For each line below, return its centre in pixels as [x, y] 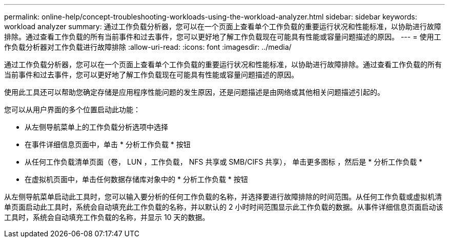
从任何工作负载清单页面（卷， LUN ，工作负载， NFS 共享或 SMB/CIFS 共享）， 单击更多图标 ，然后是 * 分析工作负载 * [224, 162]
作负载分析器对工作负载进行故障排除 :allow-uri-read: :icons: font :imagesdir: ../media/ [148, 47]
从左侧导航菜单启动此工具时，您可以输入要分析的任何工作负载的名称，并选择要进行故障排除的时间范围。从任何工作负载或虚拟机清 [223, 197]
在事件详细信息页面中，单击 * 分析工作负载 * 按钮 [108, 144]
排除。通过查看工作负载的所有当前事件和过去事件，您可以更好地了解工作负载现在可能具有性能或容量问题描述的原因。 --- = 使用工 [223, 37]
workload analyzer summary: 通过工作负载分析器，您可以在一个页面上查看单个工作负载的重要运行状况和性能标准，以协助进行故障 [223, 26]
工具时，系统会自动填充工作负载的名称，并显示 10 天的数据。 [107, 217]
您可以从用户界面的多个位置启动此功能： [72, 109]
